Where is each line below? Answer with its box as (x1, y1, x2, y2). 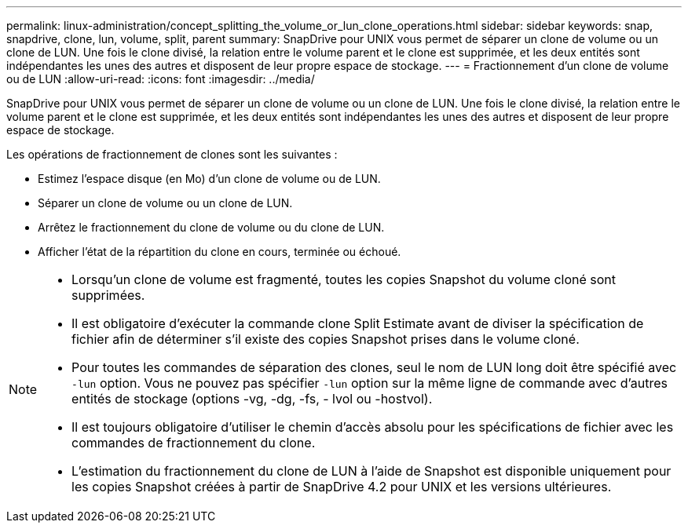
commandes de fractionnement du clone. (71, 435, 316, 451)
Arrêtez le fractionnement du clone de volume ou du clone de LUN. (38, 221, 385, 234)
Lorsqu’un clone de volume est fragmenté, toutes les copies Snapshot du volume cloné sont (71, 272, 617, 287)
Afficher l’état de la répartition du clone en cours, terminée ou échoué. (38, 245, 401, 258)
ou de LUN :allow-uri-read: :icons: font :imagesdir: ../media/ (6, 72, 315, 86)
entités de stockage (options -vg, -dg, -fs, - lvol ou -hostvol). (71, 391, 433, 407)
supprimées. (71, 287, 145, 303)
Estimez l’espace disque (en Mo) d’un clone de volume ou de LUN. (38, 172, 381, 185)
